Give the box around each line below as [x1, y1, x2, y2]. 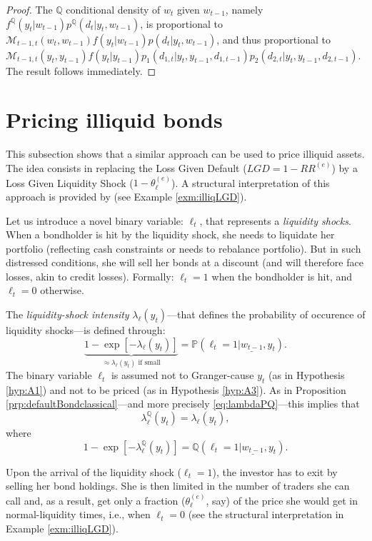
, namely [225, 2, 263, 16]
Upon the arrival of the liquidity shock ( [6, 464, 181, 479]
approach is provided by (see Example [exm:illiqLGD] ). [6, 188, 247, 203]
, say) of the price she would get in [206, 492, 358, 507]
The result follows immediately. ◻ [6, 63, 156, 78]
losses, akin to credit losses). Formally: [6, 268, 174, 283]
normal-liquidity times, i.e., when [6, 507, 151, 522]
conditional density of [66, 2, 161, 16]
